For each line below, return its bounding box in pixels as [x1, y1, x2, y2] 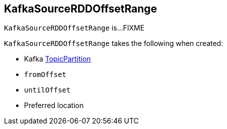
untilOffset [24, 86, 71, 94]
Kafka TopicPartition [24, 54, 91, 63]
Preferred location [24, 101, 84, 110]
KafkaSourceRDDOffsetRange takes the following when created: [4, 39, 223, 48]
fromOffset [24, 70, 67, 79]
